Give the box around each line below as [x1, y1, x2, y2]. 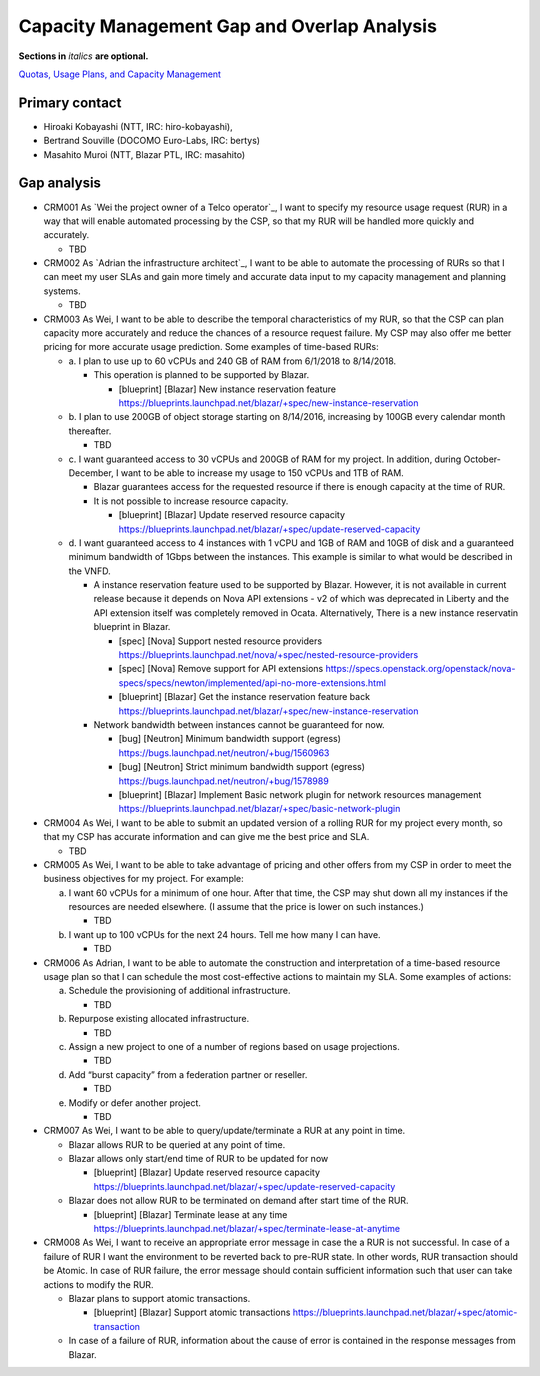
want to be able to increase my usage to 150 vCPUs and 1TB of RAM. [120, 466, 404, 479]
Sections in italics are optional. [18, 50, 149, 62]
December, [68, 466, 114, 479]
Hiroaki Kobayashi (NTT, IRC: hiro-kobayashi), [43, 120, 234, 132]
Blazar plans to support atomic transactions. [68, 1293, 251, 1304]
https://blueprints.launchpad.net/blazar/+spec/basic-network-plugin [118, 803, 401, 815]
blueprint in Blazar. [93, 621, 171, 633]
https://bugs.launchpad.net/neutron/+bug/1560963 [118, 746, 330, 759]
